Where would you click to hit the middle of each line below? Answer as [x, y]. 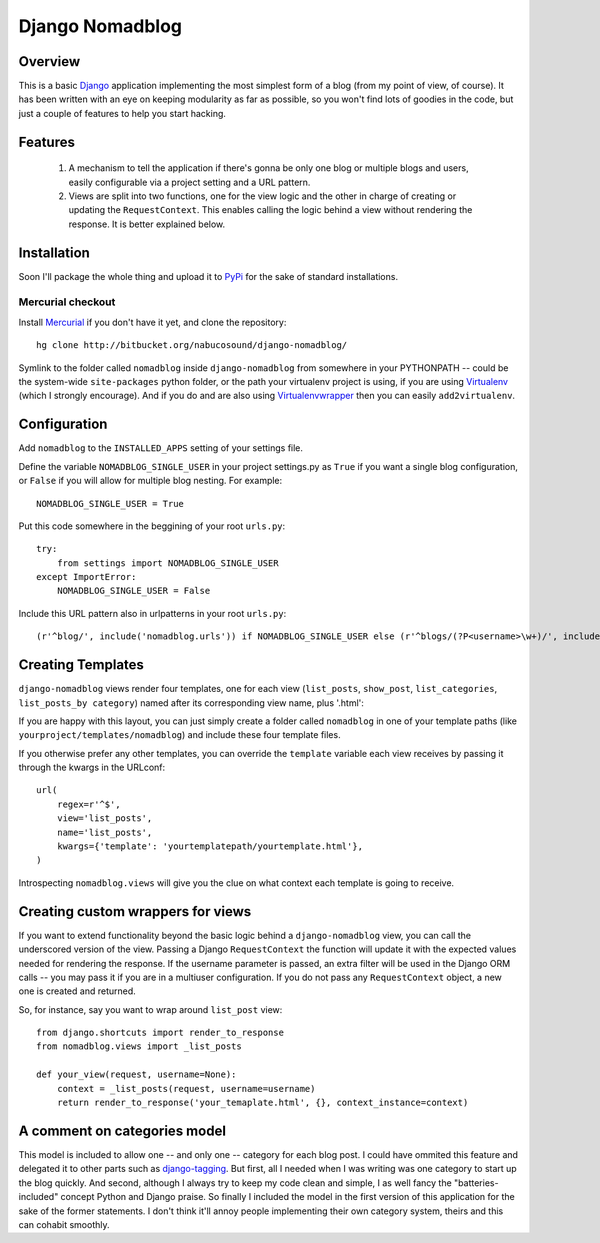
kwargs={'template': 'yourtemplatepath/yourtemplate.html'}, [210, 846]
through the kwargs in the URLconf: [92, 767]
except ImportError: [86, 577]
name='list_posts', [104, 832]
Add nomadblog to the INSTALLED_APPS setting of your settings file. [161, 448]
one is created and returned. [77, 991]
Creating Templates [81, 665]
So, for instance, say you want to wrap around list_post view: [150, 1009]
